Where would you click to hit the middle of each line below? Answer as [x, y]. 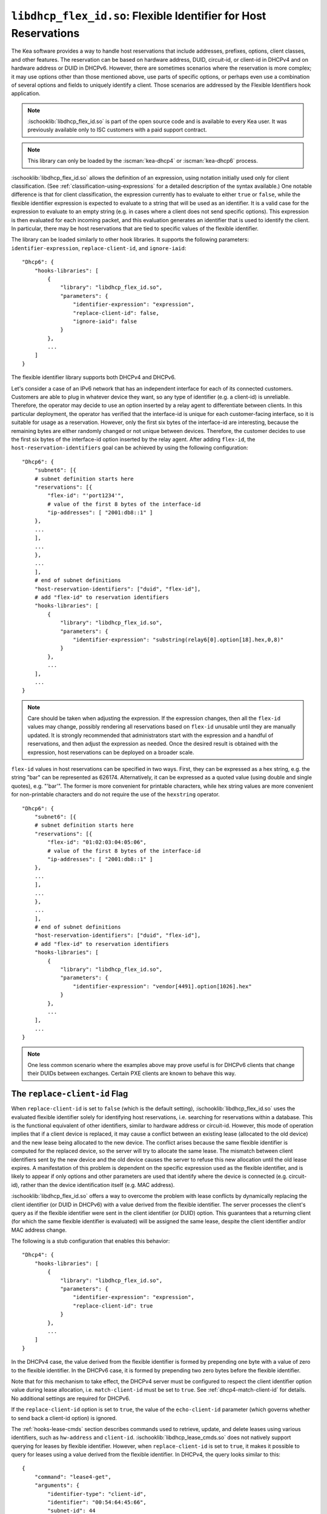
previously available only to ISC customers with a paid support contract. [117, 130]
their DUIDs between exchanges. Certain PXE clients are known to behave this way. [132, 1073]
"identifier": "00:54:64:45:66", [97, 1502]
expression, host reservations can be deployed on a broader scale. [111, 752]
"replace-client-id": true [113, 1306]
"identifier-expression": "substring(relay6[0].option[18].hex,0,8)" [178, 640]
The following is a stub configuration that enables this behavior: [91, 1241]
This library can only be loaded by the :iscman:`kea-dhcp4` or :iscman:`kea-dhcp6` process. [143, 161]
